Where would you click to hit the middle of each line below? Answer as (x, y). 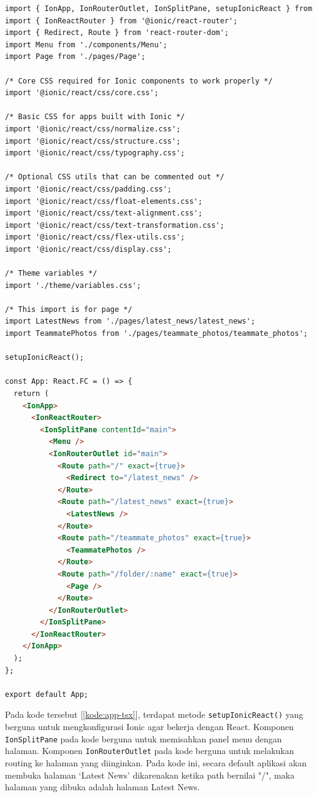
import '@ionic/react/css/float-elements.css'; (104, 201)
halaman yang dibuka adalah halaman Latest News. (102, 787)
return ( (31, 394)
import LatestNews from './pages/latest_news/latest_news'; (130, 321)
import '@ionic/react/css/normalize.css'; (93, 129)
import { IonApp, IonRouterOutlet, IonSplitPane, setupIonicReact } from (159, 9)
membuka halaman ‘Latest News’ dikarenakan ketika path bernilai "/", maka (150, 775)
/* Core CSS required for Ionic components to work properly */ (139, 81)
